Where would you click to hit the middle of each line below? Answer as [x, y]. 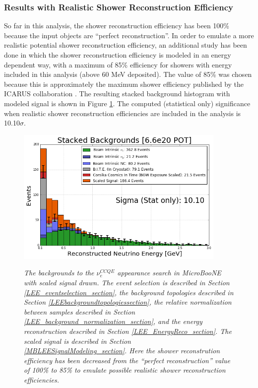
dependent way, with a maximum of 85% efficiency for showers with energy [118, 64]
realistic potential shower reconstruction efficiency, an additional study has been [126, 45]
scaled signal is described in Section [77, 341]
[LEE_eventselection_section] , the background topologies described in [129, 292]
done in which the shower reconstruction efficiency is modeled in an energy [118, 55]
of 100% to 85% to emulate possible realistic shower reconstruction [125, 370]
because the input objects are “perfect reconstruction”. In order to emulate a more [129, 35]
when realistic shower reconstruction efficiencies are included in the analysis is [123, 113]
